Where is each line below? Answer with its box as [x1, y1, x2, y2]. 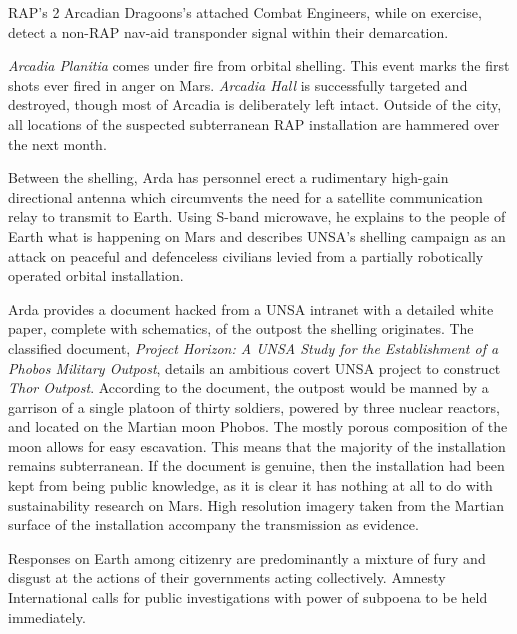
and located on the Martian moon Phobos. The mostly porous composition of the [8, 416, 508, 437]
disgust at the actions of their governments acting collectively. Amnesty [8, 567, 446, 588]
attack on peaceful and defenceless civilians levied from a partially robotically [8, 245, 484, 266]
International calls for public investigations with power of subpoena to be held [8, 587, 488, 608]
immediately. [8, 606, 86, 627]
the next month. [8, 133, 107, 154]
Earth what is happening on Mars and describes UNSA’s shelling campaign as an [8, 225, 506, 246]
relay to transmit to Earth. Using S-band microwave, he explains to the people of [8, 206, 506, 227]
